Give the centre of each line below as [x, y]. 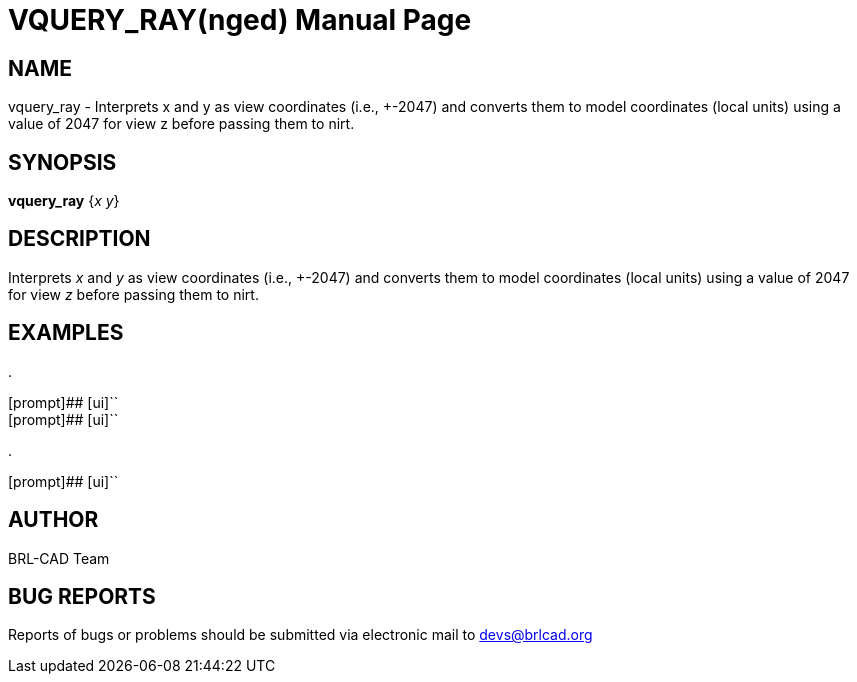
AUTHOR [53, 520]
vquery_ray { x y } [64, 201]
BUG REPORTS [82, 596]
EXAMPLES [66, 333]
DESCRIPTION [79, 239]
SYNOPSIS [62, 162]
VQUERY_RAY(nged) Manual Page [240, 20]
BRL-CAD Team [59, 558]
